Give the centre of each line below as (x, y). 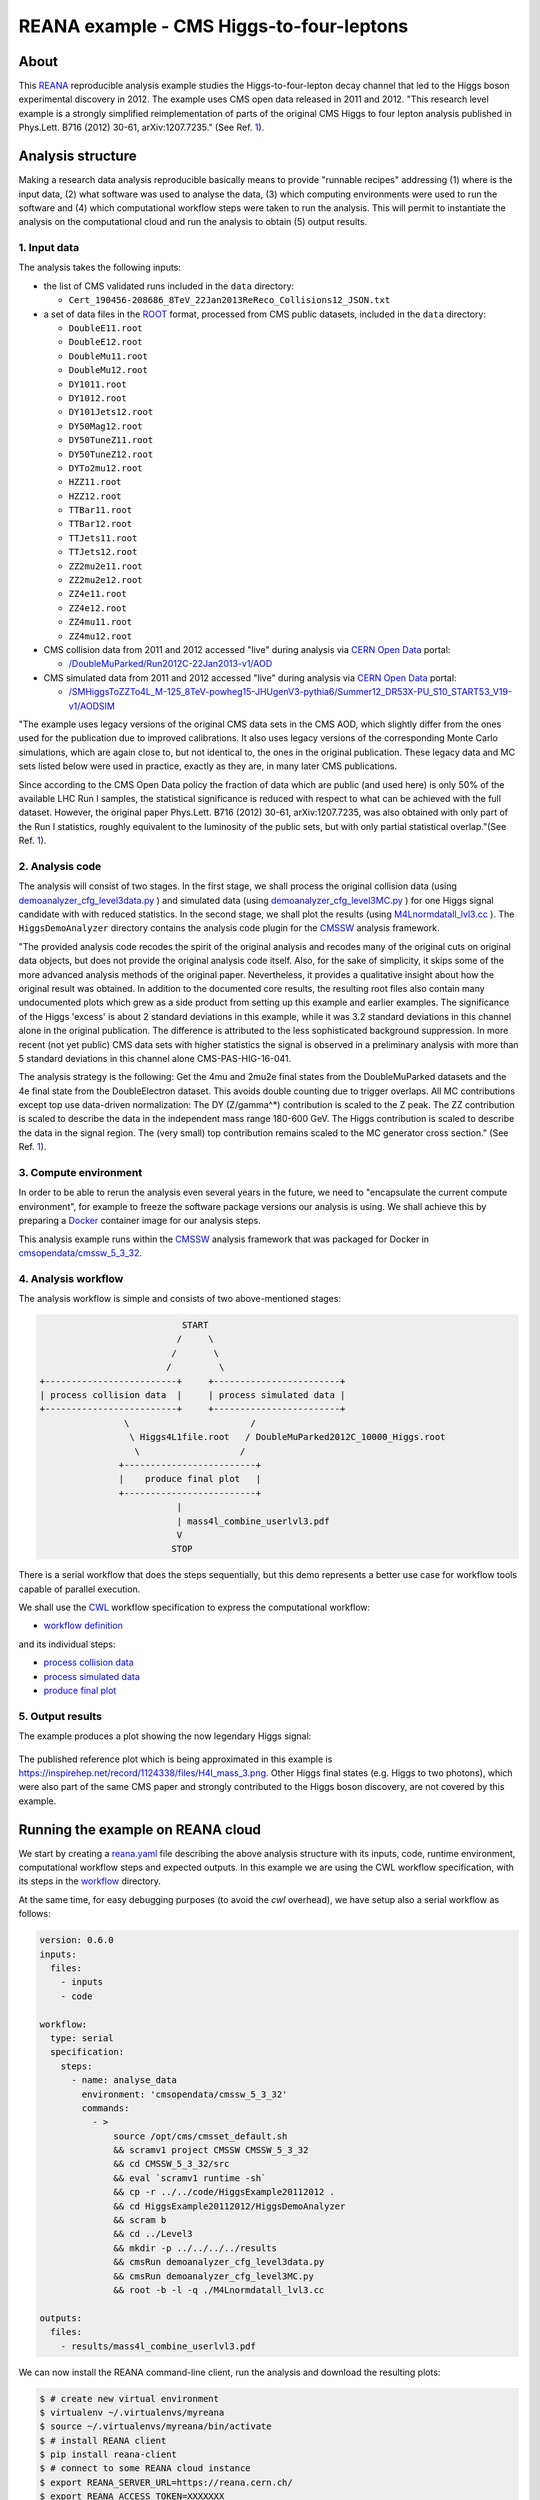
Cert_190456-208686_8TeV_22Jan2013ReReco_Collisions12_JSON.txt (229, 300)
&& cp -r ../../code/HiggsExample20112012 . (224, 2192)
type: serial (82, 2038)
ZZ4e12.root (97, 608)
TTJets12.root (103, 552)
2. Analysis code (60, 866)
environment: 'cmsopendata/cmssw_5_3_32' (184, 2094)
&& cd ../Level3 (153, 2234)
